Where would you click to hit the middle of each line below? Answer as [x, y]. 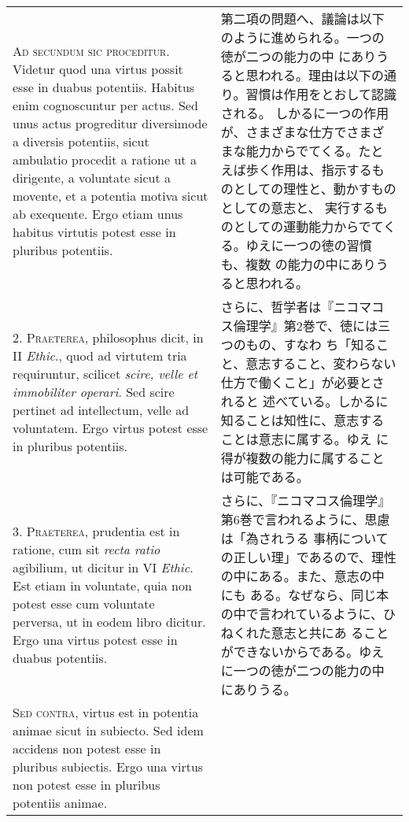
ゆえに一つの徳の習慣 [309, 245]
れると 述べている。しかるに [304, 401]
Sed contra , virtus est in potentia [106, 712]
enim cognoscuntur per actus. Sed [105, 105]
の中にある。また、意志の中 [302, 576]
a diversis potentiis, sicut [81, 141]
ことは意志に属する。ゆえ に [305, 439]
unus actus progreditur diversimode [110, 123]
